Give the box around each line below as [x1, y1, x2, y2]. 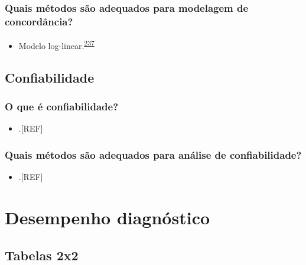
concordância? [5, 14, 73, 28]
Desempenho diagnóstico [5, 205, 210, 229]
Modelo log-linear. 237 [18, 38, 95, 51]
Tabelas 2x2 [5, 246, 79, 264]
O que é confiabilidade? [5, 99, 119, 114]
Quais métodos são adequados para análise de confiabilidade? [5, 147, 302, 162]
